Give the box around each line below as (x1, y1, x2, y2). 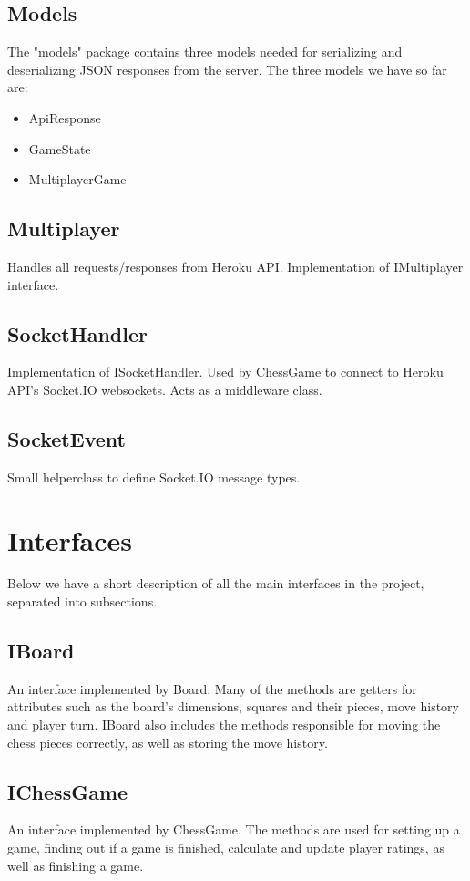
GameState (28, 139, 91, 158)
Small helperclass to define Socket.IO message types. (7, 467, 301, 486)
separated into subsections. (7, 592, 158, 611)
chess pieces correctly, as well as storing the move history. (7, 732, 328, 751)
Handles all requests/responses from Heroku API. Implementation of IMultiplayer (7, 256, 464, 275)
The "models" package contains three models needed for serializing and (7, 42, 403, 61)
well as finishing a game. (7, 855, 144, 875)
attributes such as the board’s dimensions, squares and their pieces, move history (7, 697, 460, 716)
